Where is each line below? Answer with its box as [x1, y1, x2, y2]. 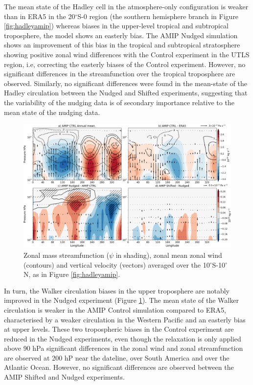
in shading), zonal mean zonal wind [115, 249, 222, 260]
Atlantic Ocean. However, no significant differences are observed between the [4, 362, 234, 372]
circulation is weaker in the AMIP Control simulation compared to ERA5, [4, 304, 226, 315]
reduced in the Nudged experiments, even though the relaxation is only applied [4, 333, 241, 343]
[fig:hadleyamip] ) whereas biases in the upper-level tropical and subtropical [4, 21, 229, 31]
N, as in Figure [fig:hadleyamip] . [23, 269, 120, 279]
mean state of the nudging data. [4, 107, 100, 117]
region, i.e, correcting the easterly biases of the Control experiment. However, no [4, 59, 246, 69]
